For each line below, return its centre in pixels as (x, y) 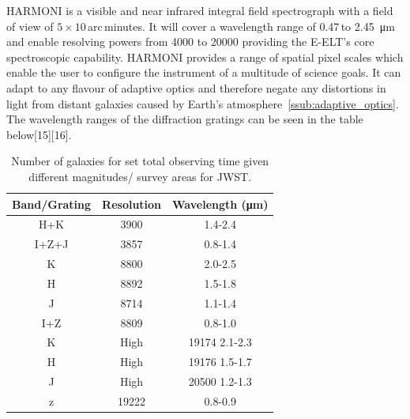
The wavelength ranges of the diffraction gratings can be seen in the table (185, 119)
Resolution (132, 204)
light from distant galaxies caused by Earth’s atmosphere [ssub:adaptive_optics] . (203, 103)
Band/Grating (52, 204)
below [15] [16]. (39, 134)
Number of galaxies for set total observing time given (140, 161)
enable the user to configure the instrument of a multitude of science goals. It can (204, 72)
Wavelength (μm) (220, 204)
